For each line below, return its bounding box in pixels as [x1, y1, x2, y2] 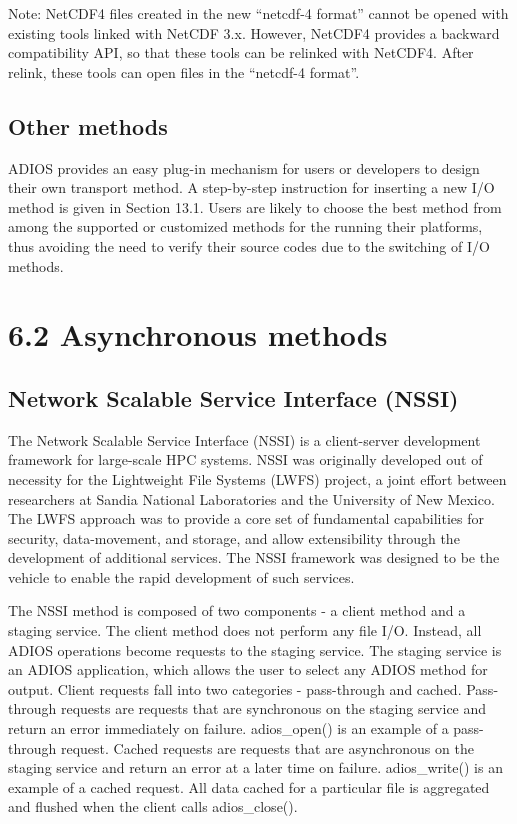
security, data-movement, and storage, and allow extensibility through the [8, 527, 460, 548]
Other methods [8, 110, 168, 141]
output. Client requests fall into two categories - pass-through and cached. [8, 678, 462, 699]
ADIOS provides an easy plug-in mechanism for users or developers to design [8, 157, 480, 178]
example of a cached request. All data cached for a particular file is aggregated [8, 776, 490, 797]
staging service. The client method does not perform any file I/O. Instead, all [8, 620, 482, 641]
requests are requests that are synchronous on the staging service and [60, 698, 487, 719]
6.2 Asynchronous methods [8, 314, 388, 355]
